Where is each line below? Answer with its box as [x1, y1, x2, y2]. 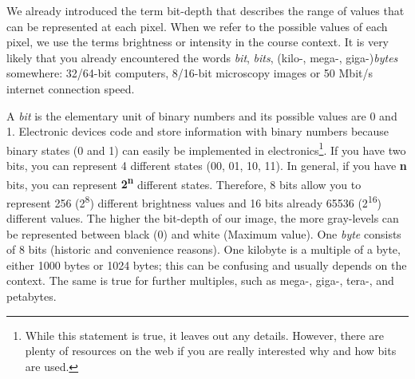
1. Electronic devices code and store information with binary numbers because [6, 123, 389, 140]
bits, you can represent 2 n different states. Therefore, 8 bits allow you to [6, 173, 362, 192]
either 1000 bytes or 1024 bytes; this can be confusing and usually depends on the [6, 256, 407, 273]
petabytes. [6, 288, 57, 305]
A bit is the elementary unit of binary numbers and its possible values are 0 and [6, 107, 397, 124]
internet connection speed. [6, 80, 135, 97]
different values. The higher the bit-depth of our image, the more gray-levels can [6, 210, 399, 227]
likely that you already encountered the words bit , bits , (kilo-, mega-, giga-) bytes [6, 49, 398, 65]
